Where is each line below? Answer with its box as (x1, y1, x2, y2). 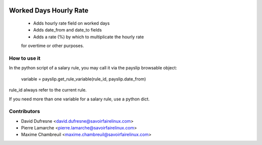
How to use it (9, 55, 41, 62)
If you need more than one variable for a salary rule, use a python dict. (9, 96, 150, 102)
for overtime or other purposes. (21, 43, 84, 48)
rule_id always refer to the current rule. (9, 87, 87, 93)
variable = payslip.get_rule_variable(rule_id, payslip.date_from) (21, 76, 147, 82)
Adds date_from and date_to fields (33, 27, 102, 33)
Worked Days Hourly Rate (9, 6, 89, 15)
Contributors (9, 108, 40, 115)
